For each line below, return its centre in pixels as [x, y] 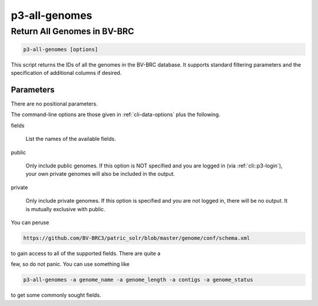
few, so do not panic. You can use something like [70, 264]
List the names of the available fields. [71, 139]
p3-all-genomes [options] [61, 49]
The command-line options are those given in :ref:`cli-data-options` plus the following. [116, 114]
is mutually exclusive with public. [65, 209]
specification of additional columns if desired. [66, 73]
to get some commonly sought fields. [56, 295]
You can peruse [30, 222]
